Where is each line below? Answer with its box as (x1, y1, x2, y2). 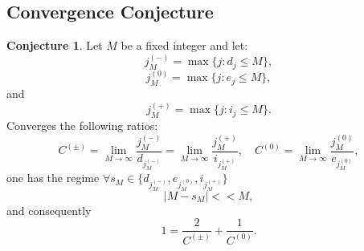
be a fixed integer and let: (121, 37, 248, 54)
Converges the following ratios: (6, 117, 158, 134)
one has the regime (6, 169, 100, 186)
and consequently (6, 201, 92, 218)
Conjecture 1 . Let (6, 37, 103, 54)
